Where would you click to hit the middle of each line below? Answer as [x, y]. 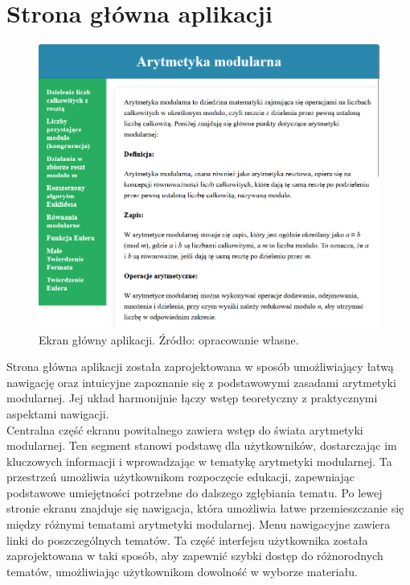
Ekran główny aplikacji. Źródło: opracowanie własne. [169, 339]
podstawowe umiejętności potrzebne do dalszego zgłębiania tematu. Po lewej [195, 492]
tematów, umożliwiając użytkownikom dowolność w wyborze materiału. [182, 571]
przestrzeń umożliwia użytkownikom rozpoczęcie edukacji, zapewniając [181, 477]
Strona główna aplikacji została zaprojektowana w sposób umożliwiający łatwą [200, 367]
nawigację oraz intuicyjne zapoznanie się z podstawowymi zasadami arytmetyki [201, 382]
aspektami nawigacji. [58, 413]
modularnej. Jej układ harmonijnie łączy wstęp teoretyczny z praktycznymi [192, 398]
